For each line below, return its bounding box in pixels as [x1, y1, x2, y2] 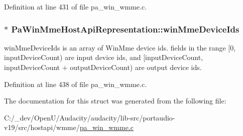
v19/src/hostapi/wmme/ [4, 122, 80, 132]
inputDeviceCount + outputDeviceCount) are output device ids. [4, 62, 202, 72]
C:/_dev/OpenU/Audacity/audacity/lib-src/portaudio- [4, 112, 175, 122]
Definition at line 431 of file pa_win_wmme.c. [4, 1, 147, 11]
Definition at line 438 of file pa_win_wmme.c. [4, 78, 147, 89]
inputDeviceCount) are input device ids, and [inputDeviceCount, [4, 52, 203, 62]
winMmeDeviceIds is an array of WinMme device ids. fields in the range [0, [4, 42, 236, 52]
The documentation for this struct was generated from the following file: [4, 95, 226, 106]
